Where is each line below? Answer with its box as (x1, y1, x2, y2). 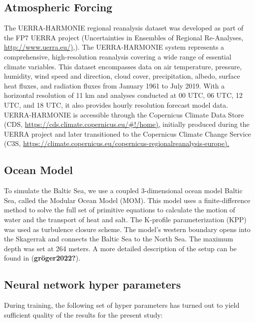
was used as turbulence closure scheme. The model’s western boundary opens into (4, 224, 251, 234)
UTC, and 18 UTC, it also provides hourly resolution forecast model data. (4, 99, 228, 110)
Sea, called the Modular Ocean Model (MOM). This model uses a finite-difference (4, 195, 251, 205)
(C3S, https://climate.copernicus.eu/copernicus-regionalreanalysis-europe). (4, 138, 229, 148)
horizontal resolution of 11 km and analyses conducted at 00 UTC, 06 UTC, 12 (4, 90, 243, 100)
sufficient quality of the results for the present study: (4, 309, 163, 320)
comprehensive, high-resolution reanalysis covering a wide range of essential (4, 51, 231, 61)
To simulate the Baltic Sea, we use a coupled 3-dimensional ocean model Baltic (4, 185, 243, 196)
